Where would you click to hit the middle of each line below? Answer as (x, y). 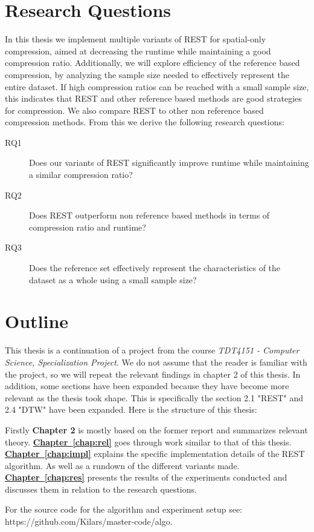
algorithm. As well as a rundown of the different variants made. (122, 465)
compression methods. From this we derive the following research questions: (145, 122)
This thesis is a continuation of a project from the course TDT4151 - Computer (152, 350)
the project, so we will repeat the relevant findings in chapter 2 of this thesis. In (153, 374)
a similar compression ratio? (81, 175)
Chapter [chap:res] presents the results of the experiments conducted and (146, 477)
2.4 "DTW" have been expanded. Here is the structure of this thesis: (131, 409)
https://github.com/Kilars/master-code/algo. (89, 521)
